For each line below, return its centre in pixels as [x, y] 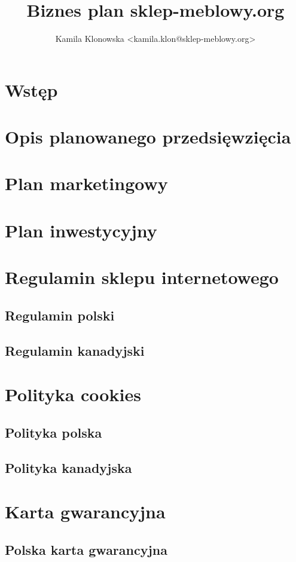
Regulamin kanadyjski [75, 350]
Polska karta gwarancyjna [86, 549]
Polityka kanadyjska [68, 467]
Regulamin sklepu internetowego [142, 277]
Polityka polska [54, 432]
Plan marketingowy [86, 183]
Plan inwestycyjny [81, 230]
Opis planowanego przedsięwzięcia [148, 137]
